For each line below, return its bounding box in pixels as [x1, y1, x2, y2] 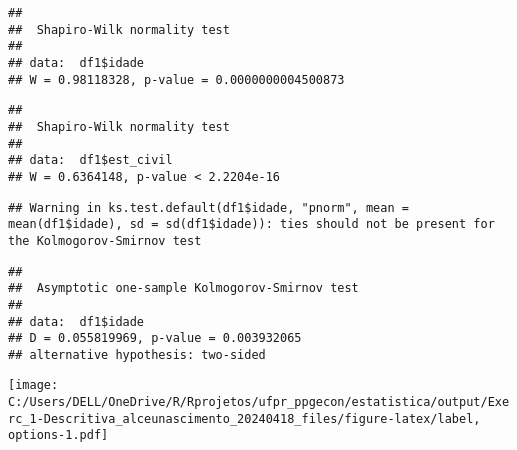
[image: [8, 378, 59, 393]
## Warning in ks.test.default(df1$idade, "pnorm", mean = [8, 200, 409, 215]
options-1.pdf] [8, 428, 109, 443]
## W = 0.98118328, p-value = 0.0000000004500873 [8, 72, 345, 87]
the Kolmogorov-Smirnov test [8, 233, 202, 248]
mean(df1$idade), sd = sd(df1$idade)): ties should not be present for [8, 217, 495, 232]
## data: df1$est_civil [8, 153, 173, 168]
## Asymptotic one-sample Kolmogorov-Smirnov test [8, 281, 359, 296]
